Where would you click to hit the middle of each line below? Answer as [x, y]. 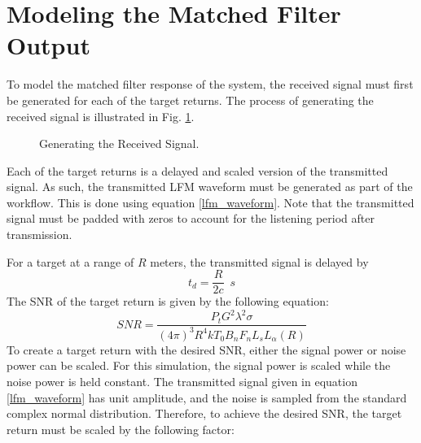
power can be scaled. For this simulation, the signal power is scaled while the [199, 365]
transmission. [39, 235]
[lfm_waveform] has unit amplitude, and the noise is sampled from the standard [207, 397]
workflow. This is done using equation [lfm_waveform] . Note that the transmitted [210, 202]
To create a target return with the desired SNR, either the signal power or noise [206, 349]
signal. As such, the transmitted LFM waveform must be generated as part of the [210, 187]
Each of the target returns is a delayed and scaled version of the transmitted [197, 170]
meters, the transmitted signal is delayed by [259, 261]
